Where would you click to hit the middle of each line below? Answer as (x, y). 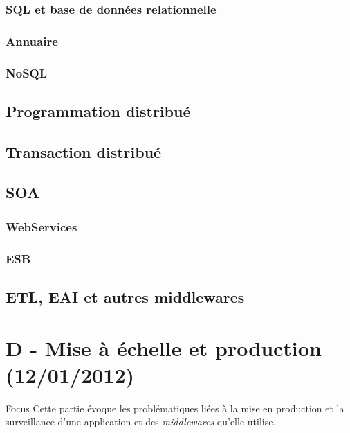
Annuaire (32, 41)
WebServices (42, 226)
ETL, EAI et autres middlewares (125, 296)
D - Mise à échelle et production (164, 347)
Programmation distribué (98, 111)
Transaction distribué (84, 151)
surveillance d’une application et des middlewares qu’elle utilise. (141, 422)
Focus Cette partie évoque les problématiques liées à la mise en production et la (175, 408)
